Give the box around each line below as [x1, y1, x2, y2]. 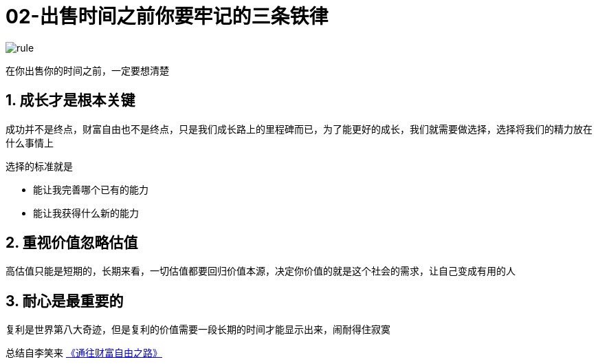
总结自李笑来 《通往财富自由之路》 [5, 347, 162, 359]
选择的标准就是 [5, 160, 73, 172]
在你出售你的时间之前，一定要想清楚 [5, 64, 169, 76]
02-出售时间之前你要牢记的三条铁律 [5, 5, 329, 28]
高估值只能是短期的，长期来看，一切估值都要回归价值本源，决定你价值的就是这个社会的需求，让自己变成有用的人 [5, 265, 516, 277]
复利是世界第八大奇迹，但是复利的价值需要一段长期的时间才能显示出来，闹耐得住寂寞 [5, 323, 390, 336]
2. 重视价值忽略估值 [5, 234, 138, 252]
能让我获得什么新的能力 [33, 206, 139, 219]
